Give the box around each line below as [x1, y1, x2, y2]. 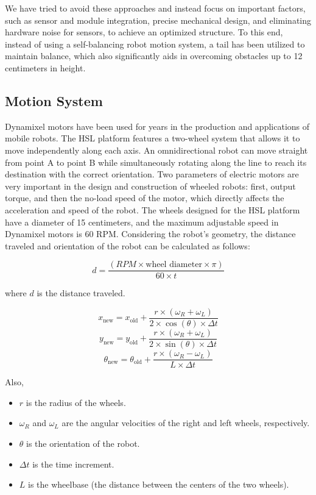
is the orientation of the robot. [26, 436, 140, 449]
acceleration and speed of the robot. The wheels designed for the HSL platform [5, 203, 300, 216]
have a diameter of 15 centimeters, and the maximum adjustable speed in [5, 215, 279, 228]
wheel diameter [146, 260, 202, 269]
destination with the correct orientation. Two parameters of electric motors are [5, 168, 299, 180]
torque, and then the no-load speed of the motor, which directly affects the [5, 191, 284, 204]
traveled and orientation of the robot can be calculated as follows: [5, 239, 250, 252]
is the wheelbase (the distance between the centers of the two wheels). [28, 478, 289, 491]
